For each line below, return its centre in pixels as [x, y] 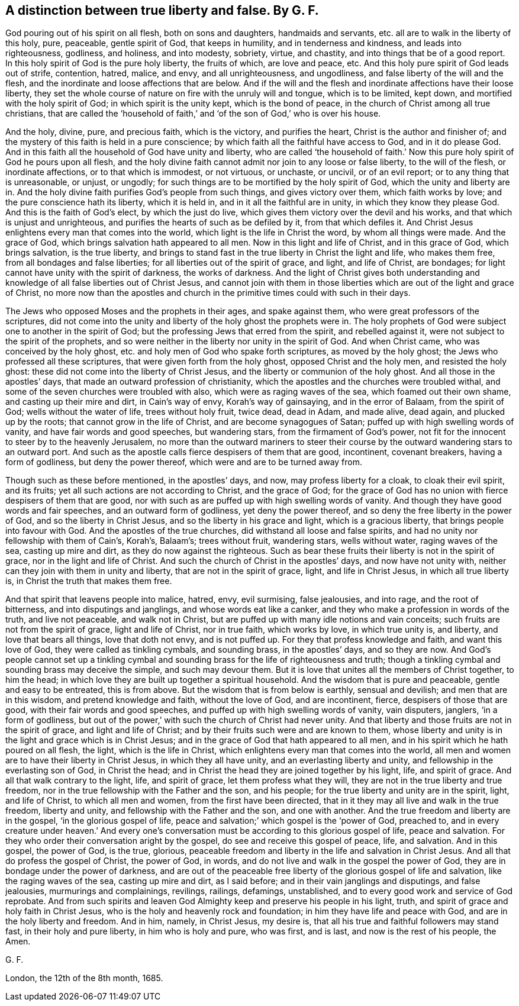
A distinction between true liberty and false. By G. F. [162, 10]
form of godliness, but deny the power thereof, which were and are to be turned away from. [184, 462]
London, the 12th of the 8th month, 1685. [84, 978]
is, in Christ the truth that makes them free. [89, 581]
